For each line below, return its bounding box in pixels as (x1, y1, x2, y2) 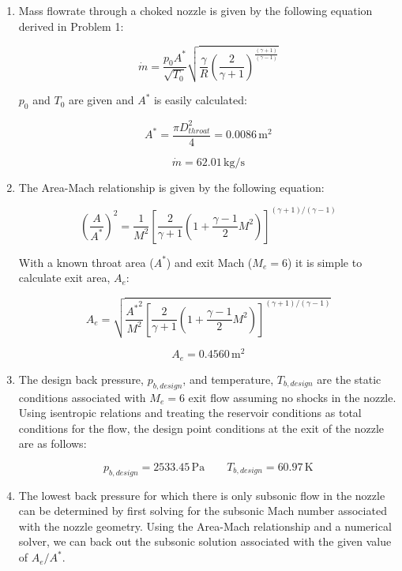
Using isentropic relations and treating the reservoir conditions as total (18, 404, 362, 421)
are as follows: (18, 435, 87, 452)
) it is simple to (287, 254, 363, 270)
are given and (68, 92, 134, 108)
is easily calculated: (153, 92, 247, 108)
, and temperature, (182, 370, 274, 387)
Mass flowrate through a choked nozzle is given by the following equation (18, 2, 373, 18)
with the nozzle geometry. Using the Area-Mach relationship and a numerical (18, 517, 392, 534)
